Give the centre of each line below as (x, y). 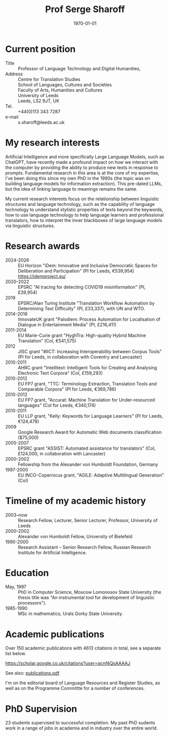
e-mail (12, 117)
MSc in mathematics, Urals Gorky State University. (70, 614)
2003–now (16, 515)
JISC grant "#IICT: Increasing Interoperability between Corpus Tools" (90, 351)
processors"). (32, 603)
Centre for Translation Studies (49, 79)
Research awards (43, 246)
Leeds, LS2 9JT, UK (39, 101)
